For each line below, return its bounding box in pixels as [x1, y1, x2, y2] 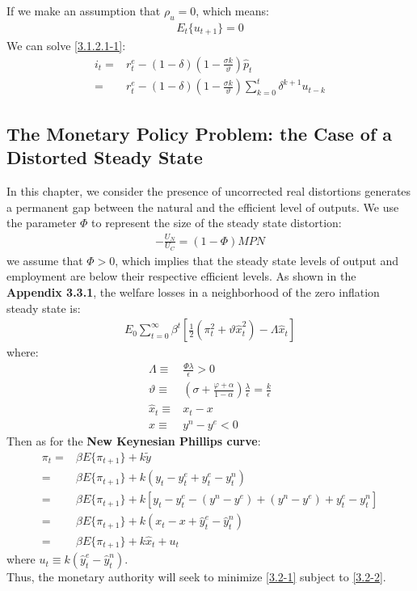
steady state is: [6, 299, 81, 316]
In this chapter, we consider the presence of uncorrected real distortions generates [6, 183, 411, 200]
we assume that [6, 251, 83, 268]
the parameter [6, 214, 77, 231]
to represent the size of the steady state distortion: [91, 214, 342, 231]
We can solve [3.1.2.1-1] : [6, 37, 126, 54]
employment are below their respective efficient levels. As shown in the [6, 268, 356, 285]
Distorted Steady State [6, 145, 203, 170]
